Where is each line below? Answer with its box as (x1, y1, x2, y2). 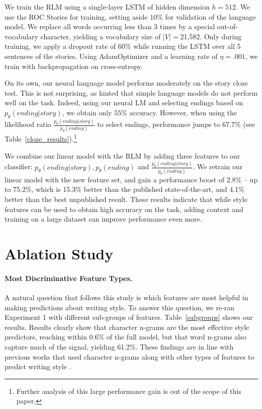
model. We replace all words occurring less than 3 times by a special (5, 21, 215, 32)
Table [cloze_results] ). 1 (5, 132, 77, 144)
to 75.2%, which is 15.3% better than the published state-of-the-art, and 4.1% (5, 184, 244, 194)
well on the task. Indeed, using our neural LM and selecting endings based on (5, 97, 243, 108)
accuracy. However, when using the (129, 107, 237, 117)
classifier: (5, 161, 33, 172)
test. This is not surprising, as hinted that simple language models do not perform (5, 87, 258, 98)
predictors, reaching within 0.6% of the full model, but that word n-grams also (5, 331, 246, 342)
